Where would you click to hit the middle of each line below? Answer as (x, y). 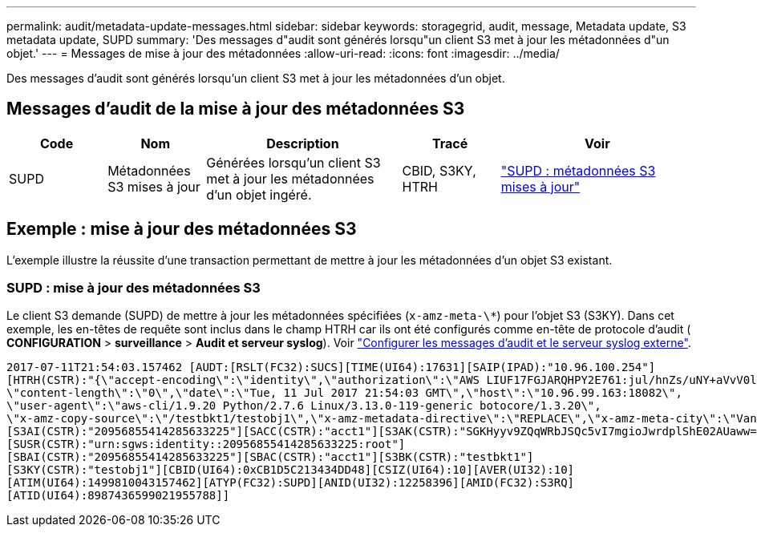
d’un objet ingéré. (259, 194)
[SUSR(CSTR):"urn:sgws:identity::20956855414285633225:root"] (206, 444)
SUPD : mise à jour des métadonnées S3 (134, 288)
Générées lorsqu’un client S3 (293, 162)
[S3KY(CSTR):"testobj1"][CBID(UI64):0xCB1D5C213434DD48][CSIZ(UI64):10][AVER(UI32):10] (291, 470)
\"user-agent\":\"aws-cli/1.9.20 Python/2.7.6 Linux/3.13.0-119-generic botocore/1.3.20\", (304, 406)
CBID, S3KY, (439, 170)
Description (303, 143)
